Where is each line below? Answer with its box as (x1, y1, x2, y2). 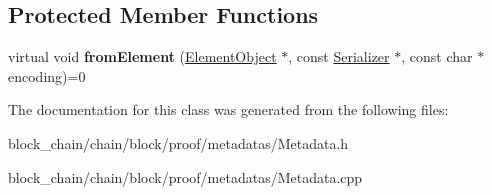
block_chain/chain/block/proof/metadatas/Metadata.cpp (8, 166, 363, 187)
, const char (401, 46, 473, 67)
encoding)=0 (8, 65, 86, 86)
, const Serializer (288, 46, 390, 67)
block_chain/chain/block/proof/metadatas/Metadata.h (8, 132, 349, 153)
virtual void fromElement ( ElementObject (8, 46, 277, 67)
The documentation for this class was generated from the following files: (8, 99, 449, 120)
